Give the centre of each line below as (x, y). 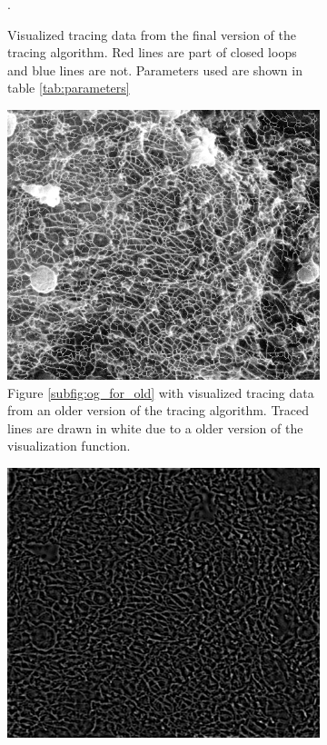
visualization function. (69, 446)
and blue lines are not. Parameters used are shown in (155, 70)
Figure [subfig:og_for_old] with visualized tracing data (161, 392)
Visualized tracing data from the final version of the (152, 34)
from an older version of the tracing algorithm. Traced (159, 410)
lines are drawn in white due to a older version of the (155, 427)
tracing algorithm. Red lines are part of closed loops (152, 52)
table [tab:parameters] (69, 88)
